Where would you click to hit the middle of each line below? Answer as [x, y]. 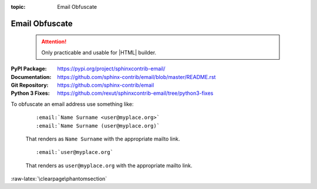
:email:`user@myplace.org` [75, 152]
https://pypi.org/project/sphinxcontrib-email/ [111, 69]
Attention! [54, 42]
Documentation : [31, 77]
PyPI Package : [29, 69]
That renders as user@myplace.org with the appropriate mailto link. [109, 165]
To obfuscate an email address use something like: [72, 104]
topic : [18, 7]
